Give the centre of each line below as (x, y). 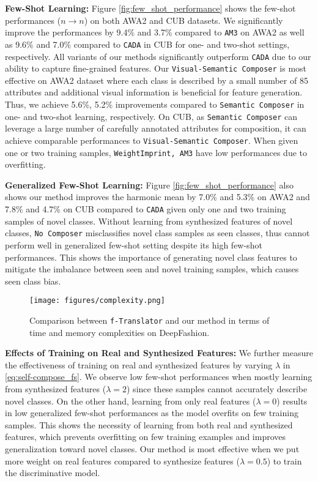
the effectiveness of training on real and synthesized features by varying (139, 364)
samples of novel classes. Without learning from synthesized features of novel (149, 221)
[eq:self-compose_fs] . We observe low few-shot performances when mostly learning (159, 377)
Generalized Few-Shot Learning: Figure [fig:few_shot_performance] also (150, 185)
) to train (284, 460)
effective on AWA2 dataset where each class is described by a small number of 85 (157, 80)
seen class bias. (33, 281)
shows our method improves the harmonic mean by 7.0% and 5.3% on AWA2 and (157, 197)
